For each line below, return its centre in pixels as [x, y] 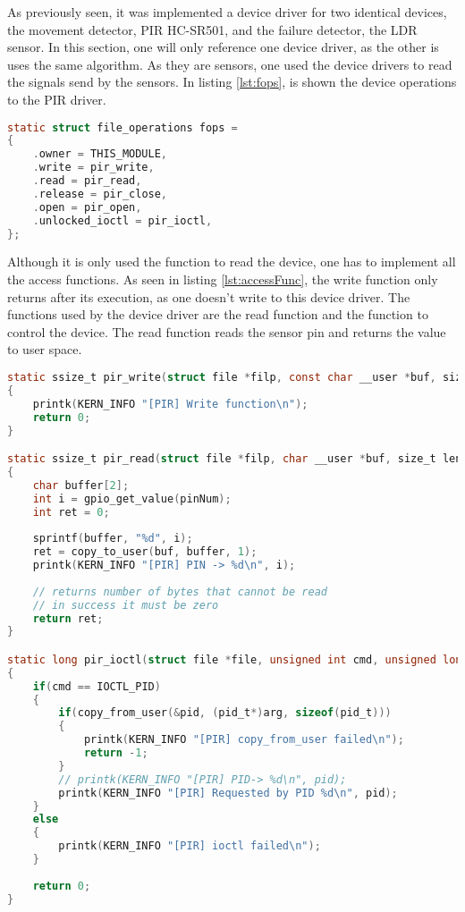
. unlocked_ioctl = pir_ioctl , [123, 220]
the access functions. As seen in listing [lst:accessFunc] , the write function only [223, 279]
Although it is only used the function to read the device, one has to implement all [232, 262]
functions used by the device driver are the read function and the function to [218, 314]
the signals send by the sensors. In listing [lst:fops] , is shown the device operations [232, 82]
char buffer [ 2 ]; [81, 485]
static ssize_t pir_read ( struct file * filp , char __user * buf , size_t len [235, 459]
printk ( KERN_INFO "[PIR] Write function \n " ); [170, 404]
